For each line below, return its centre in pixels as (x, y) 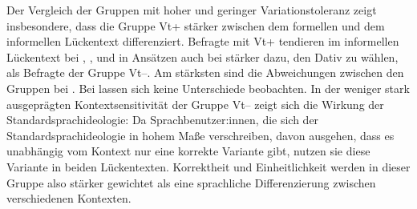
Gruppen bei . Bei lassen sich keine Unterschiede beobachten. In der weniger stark (208, 88)
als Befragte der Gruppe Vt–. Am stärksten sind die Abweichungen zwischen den (205, 72)
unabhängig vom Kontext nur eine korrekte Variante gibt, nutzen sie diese (188, 151)
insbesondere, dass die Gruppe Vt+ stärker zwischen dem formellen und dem (196, 25)
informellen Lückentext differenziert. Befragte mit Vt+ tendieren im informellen (203, 41)
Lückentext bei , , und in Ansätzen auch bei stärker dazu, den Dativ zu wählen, (202, 56)
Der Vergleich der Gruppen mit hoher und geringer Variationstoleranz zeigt (192, 10)
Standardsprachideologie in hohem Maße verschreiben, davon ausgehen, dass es (200, 135)
